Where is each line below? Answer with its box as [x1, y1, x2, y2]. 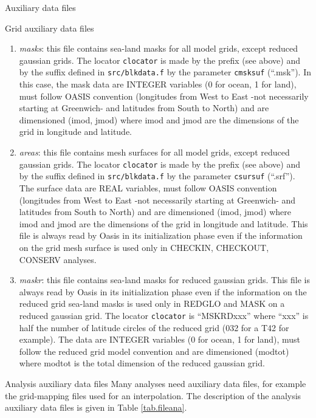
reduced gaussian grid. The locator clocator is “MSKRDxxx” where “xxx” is [19, 309, 309, 321]
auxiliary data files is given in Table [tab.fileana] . [5, 401, 187, 414]
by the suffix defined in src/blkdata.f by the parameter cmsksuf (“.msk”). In [19, 66, 312, 78]
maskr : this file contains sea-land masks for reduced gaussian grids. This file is [19, 273, 310, 286]
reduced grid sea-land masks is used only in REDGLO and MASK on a [19, 297, 285, 310]
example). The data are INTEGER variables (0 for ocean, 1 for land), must [19, 333, 301, 346]
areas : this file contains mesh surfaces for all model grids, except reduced [19, 146, 290, 159]
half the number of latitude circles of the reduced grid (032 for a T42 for [19, 321, 289, 334]
